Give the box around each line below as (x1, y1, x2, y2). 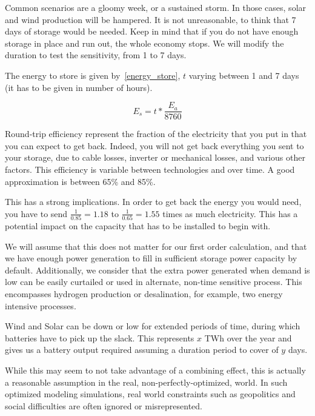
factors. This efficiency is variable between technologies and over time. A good (5, 163, 295, 175)
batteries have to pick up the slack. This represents (5, 331, 194, 344)
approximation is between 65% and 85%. (5, 175, 156, 187)
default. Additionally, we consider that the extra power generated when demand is (5, 263, 310, 276)
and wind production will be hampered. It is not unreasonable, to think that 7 (5, 13, 296, 25)
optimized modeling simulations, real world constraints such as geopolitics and (5, 387, 296, 400)
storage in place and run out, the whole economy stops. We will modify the (5, 36, 284, 49)
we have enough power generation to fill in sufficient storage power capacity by (5, 252, 297, 264)
